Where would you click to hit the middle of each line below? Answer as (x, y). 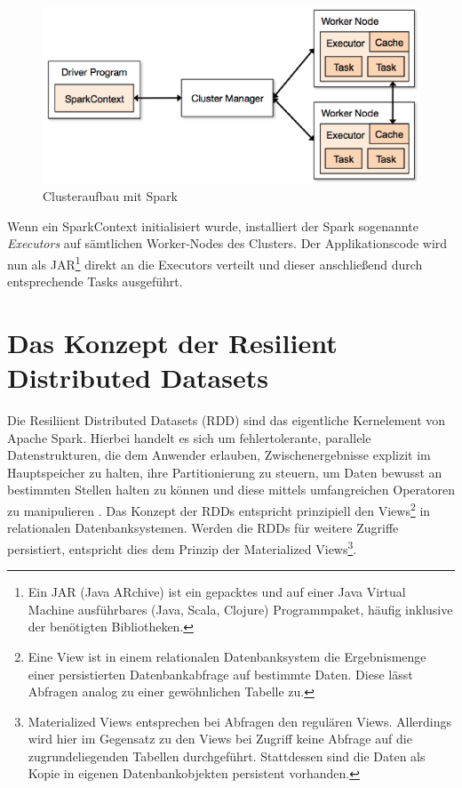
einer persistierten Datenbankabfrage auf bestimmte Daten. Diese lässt (220, 674)
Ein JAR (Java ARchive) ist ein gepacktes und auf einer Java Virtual (217, 592)
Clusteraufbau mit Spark (110, 196)
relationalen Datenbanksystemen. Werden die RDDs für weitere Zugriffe (203, 528)
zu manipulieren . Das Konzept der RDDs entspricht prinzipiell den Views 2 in (219, 509)
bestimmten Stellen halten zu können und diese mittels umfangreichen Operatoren (231, 490)
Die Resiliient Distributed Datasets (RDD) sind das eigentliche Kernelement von (227, 420)
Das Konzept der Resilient (172, 342)
